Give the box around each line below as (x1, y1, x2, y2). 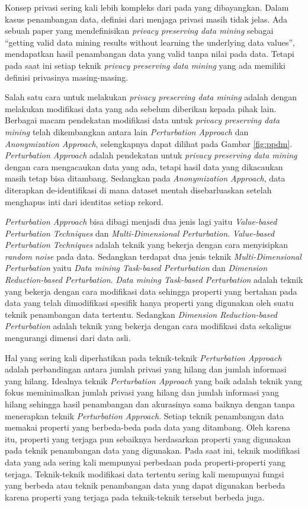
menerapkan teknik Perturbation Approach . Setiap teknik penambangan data (5, 409, 284, 422)
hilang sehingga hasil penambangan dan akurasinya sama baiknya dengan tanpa (5, 398, 295, 410)
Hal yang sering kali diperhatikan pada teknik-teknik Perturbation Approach (5, 351, 282, 363)
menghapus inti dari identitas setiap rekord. (5, 195, 163, 208)
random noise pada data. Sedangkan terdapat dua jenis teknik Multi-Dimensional (5, 250, 301, 262)
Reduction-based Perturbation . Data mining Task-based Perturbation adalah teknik (5, 273, 303, 286)
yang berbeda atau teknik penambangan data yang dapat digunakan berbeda (5, 479, 285, 492)
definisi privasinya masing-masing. (5, 71, 129, 83)
